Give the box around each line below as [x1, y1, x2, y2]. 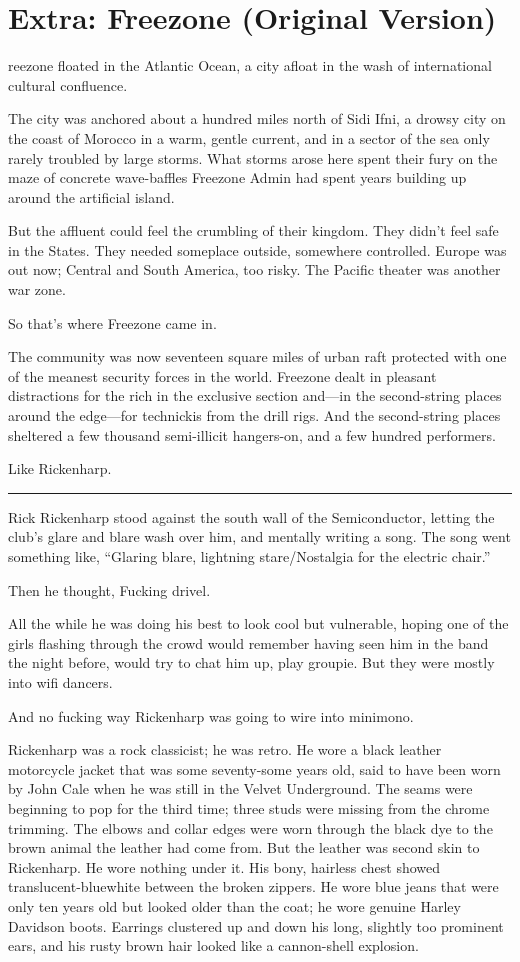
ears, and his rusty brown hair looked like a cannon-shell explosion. [8, 935, 419, 956]
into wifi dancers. [8, 671, 113, 692]
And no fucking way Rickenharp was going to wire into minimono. [8, 705, 414, 726]
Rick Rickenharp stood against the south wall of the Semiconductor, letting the [8, 506, 495, 527]
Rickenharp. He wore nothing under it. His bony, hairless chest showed [8, 856, 441, 877]
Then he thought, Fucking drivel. [8, 579, 211, 600]
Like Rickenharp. [8, 458, 112, 479]
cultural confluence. [8, 74, 128, 95]
